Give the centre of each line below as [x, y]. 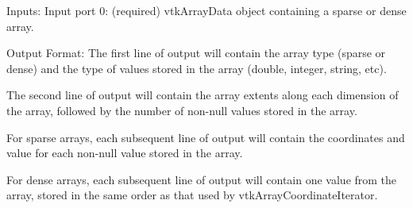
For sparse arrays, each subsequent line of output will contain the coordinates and [206, 137]
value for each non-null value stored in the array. [125, 153]
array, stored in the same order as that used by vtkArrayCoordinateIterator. [192, 195]
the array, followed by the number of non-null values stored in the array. [182, 110]
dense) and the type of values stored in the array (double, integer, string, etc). [197, 68]
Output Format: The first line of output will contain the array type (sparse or [196, 53]
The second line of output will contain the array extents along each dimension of [203, 95]
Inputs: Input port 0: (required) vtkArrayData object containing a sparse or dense [206, 10]
